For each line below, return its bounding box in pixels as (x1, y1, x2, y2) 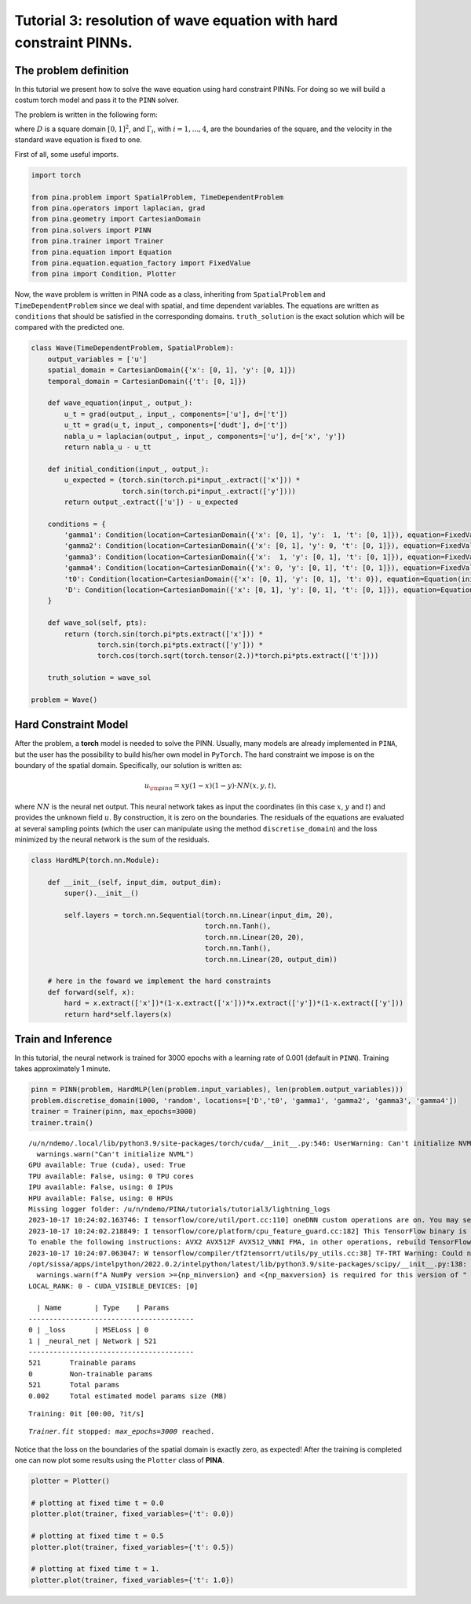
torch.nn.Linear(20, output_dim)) (204, 955, 338, 963)
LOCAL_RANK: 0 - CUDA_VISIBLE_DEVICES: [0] (28, 1281, 199, 1291)
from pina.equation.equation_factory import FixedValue (31, 258, 251, 267)
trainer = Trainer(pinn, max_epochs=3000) (31, 1107, 197, 1116)
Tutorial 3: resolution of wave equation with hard (14, 12, 338, 29)
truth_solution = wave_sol (47, 674, 152, 682)
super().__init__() (64, 889, 139, 898)
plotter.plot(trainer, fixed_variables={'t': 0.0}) (31, 1510, 235, 1518)
